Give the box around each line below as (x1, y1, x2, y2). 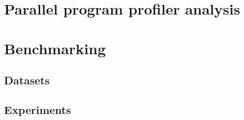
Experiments (4, 101, 71, 117)
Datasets (4, 72, 50, 88)
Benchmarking (4, 38, 106, 58)
